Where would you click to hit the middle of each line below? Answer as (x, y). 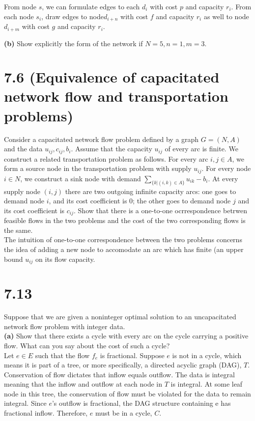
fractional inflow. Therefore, (46, 413)
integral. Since (25, 403)
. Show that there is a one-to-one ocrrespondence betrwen (161, 210)
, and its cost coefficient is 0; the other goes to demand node (140, 201)
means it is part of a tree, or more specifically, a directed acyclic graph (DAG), (123, 365)
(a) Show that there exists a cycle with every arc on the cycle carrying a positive (126, 336)
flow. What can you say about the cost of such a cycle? (87, 345)
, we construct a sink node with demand (81, 178)
